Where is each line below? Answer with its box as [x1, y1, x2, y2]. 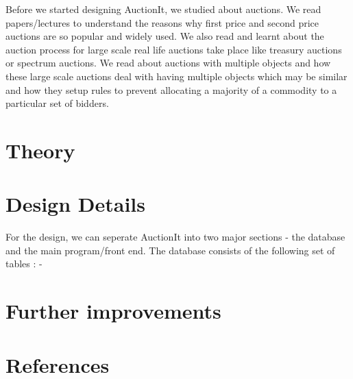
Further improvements [5, 297, 221, 325]
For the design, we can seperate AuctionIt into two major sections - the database [5, 230, 345, 244]
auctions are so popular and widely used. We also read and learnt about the [5, 29, 324, 43]
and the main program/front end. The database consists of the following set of [5, 243, 335, 257]
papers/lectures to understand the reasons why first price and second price [5, 15, 319, 29]
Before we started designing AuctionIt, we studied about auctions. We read [5, 2, 321, 16]
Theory [5, 136, 75, 164]
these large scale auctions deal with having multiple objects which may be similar [5, 69, 348, 83]
